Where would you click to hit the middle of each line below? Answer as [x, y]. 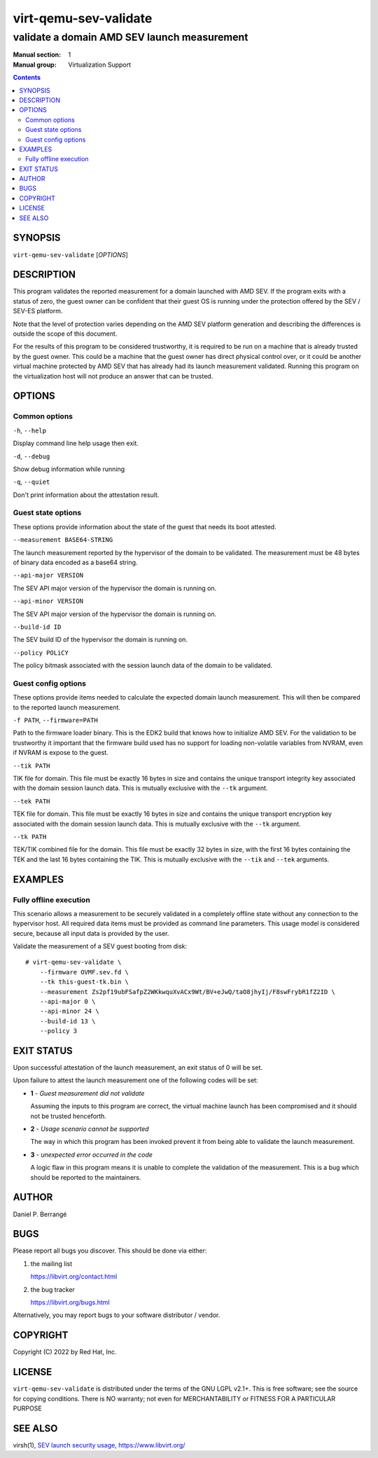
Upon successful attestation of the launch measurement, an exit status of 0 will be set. [138, 1068]
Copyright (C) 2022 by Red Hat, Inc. [65, 1352]
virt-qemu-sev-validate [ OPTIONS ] [71, 254]
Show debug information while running [69, 469]
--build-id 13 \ [68, 1021]
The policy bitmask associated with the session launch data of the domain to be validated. [143, 665]
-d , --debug [31, 456]
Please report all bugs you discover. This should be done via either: [110, 1251]
